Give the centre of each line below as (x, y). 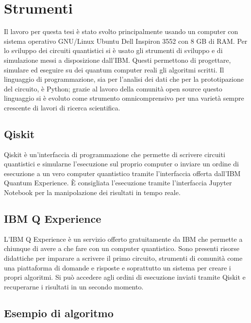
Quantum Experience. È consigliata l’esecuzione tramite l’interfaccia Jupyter (118, 183)
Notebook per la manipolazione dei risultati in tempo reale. (92, 192)
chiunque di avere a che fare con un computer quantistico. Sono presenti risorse (122, 248)
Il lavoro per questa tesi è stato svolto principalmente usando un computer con (121, 31)
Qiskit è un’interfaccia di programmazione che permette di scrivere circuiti (115, 154)
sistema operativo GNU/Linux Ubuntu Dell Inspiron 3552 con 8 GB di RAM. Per (126, 41)
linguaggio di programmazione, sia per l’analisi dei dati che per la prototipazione (124, 79)
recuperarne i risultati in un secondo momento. (74, 286)
